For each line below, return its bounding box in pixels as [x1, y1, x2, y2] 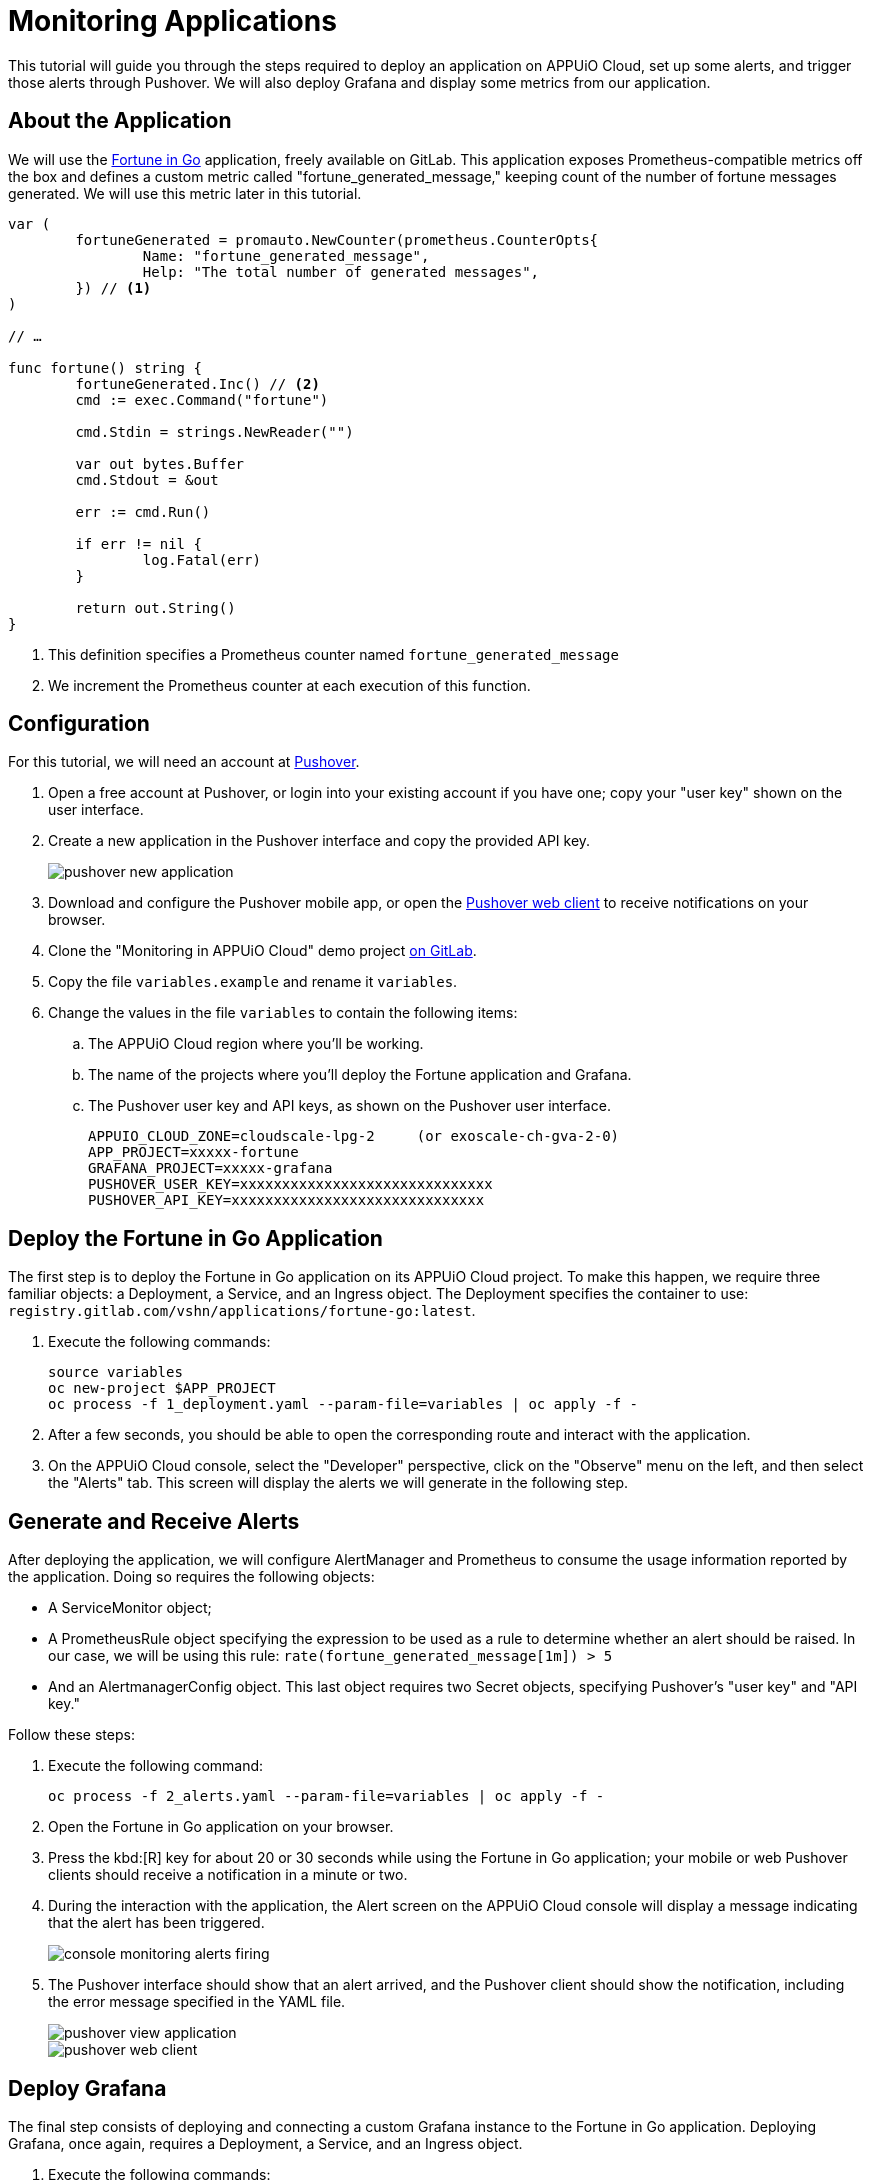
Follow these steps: [8, 1726, 135, 1744]
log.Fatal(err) [142, 551, 261, 568]
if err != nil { [75, 535, 202, 552]
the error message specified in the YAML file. [48, 1993, 346, 2011]
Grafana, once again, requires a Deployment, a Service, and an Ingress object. [8, 2134, 523, 2152]
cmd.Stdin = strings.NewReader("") [75, 423, 354, 440]
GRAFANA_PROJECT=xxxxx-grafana [88, 1160, 333, 1177]
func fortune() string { [8, 359, 202, 376]
